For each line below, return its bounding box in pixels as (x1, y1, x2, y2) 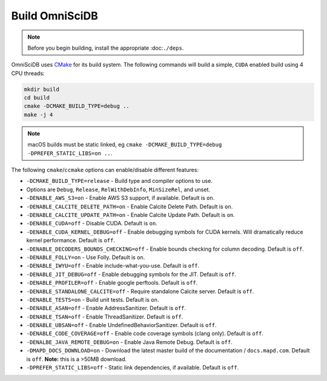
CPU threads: (11, 70, 45, 77)
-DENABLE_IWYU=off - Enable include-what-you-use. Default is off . (26, 262, 200, 270)
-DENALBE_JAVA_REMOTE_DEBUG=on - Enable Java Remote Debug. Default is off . (26, 338, 233, 345)
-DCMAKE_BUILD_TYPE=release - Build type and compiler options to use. (26, 177, 213, 185)
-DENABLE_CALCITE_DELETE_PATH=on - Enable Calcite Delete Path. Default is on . (26, 203, 233, 210)
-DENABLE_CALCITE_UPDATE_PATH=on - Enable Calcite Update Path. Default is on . (26, 211, 236, 218)
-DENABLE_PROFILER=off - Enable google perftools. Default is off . (26, 279, 198, 287)
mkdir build (24, 85, 60, 93)
